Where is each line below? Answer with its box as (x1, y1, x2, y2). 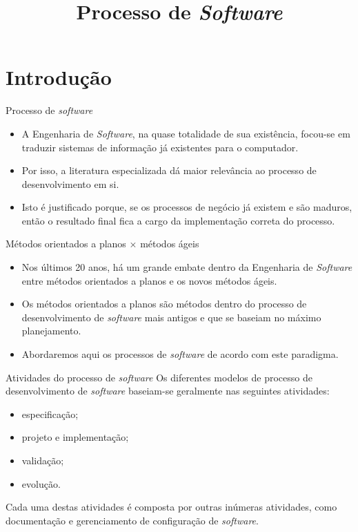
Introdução (6, 63, 112, 91)
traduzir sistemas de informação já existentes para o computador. (21, 140, 299, 154)
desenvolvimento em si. (21, 176, 119, 191)
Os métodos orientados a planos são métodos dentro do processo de (21, 296, 307, 311)
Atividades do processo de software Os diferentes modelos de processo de (6, 370, 312, 384)
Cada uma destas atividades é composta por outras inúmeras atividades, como (6, 500, 337, 514)
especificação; (21, 406, 79, 421)
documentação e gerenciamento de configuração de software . (6, 513, 259, 527)
